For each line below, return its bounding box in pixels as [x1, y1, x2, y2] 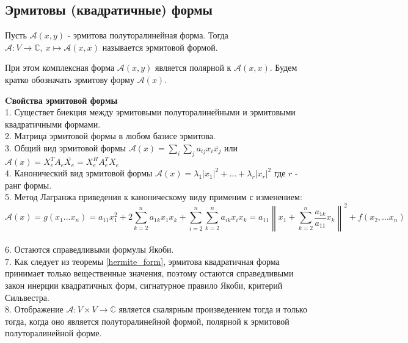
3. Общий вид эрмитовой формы [5, 141, 126, 154]
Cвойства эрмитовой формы [5, 93, 118, 106]
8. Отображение [5, 303, 64, 316]
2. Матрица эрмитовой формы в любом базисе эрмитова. [5, 129, 216, 142]
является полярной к [155, 61, 231, 74]
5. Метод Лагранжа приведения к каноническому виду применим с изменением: [5, 190, 302, 203]
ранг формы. [5, 178, 52, 191]
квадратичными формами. [5, 117, 101, 130]
